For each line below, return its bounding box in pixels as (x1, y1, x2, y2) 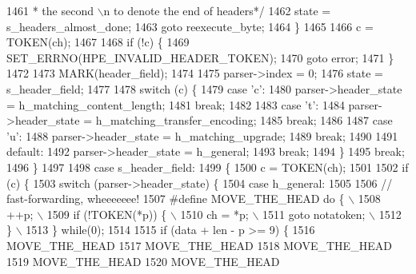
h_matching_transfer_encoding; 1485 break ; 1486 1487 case (95, 112, 393, 129)
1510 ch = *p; (180, 205, 249, 222)
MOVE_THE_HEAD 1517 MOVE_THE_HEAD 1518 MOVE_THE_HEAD (6, 236, 392, 253)
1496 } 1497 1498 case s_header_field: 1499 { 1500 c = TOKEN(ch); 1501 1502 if (6, 158, 409, 175)
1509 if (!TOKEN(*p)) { (46, 205, 167, 222)
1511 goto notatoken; (262, 205, 366, 222)
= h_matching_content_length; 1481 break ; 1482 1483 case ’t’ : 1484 (6, 96, 345, 113)
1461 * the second (6, 2, 94, 18)
